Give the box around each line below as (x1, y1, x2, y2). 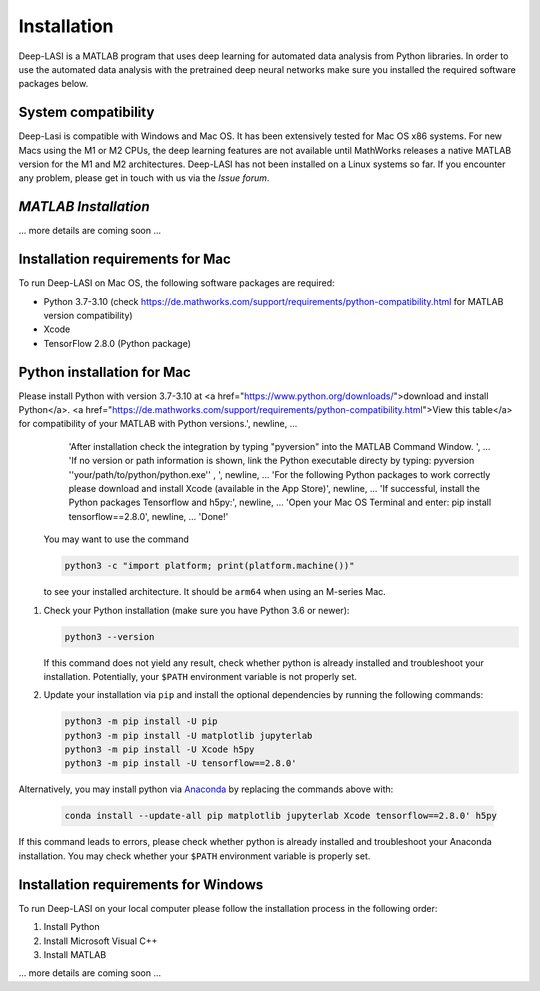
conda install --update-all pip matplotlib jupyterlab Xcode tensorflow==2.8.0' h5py (64, 810, 497, 822)
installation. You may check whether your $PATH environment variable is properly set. (18, 850, 371, 862)
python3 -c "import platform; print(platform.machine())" (64, 560, 355, 572)
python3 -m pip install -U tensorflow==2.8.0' (64, 758, 297, 769)
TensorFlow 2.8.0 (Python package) (43, 337, 192, 349)
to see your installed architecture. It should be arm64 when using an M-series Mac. (43, 586, 387, 598)
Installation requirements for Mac (18, 251, 232, 268)
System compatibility (18, 104, 155, 121)
